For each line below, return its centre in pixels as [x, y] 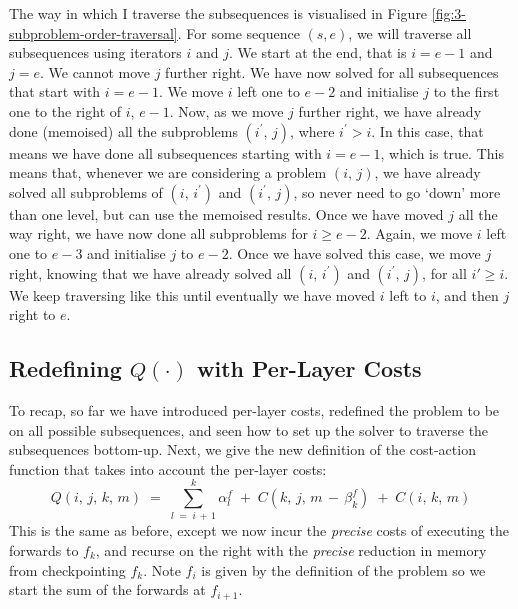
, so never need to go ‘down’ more [397, 191]
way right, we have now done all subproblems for [158, 233]
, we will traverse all [410, 32]
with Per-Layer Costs [309, 368]
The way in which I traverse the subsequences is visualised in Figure [218, 13]
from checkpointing [67, 569]
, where [312, 130]
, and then [467, 294]
